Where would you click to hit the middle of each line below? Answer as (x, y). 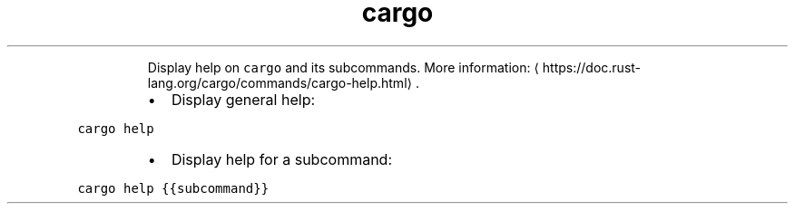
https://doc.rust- (592, 67)
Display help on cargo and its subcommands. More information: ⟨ (343, 67)
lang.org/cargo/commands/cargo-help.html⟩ (280, 82)
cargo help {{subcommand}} (173, 188)
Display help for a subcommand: (281, 159)
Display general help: (243, 99)
